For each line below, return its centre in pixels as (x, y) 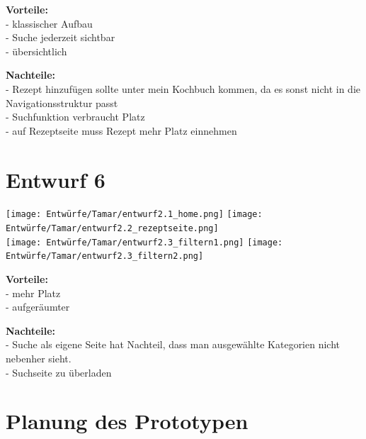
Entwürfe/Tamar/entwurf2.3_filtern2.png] (105, 256)
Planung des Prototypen (127, 421)
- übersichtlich (36, 51)
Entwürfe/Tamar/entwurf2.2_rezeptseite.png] (112, 229)
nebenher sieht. (39, 359)
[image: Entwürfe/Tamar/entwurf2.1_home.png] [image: (134, 215)
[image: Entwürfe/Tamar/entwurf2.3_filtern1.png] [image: (144, 242)
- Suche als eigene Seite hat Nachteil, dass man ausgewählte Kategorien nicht (173, 344)
